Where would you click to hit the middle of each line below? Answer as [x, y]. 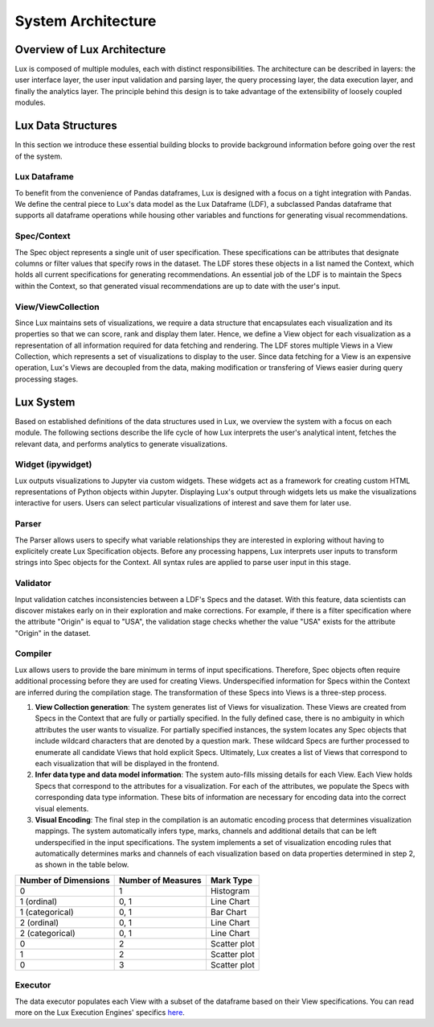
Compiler [33, 654]
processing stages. [47, 379]
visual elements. [62, 808]
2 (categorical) [47, 933]
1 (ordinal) [39, 901]
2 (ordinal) [39, 922]
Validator [33, 584]
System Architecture [86, 21]
